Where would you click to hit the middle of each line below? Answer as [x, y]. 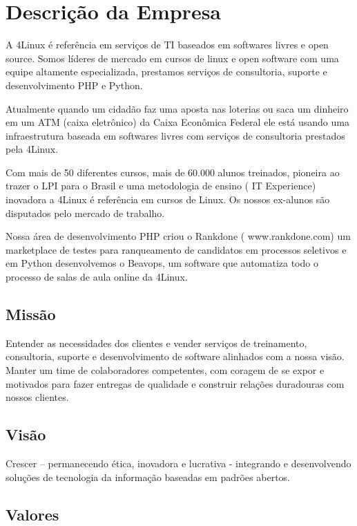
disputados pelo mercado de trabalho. [85, 213]
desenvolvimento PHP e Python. [74, 85]
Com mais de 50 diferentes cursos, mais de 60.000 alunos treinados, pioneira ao [173, 172]
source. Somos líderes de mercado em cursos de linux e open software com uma [172, 58]
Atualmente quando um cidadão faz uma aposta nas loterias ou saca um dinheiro [177, 108]
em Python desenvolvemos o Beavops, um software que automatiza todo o [162, 263]
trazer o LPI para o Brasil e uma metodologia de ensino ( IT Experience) [161, 186]
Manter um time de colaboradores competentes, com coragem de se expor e [165, 370]
